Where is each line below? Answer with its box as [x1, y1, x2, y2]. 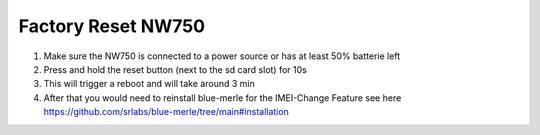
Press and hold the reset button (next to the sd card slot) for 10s [43, 63, 307, 75]
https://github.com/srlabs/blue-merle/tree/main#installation [43, 106, 289, 118]
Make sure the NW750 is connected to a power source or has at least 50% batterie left [43, 50, 401, 62]
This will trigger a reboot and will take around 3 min [43, 78, 255, 90]
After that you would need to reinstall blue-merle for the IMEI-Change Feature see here [43, 91, 402, 104]
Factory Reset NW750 [18, 15, 205, 37]
